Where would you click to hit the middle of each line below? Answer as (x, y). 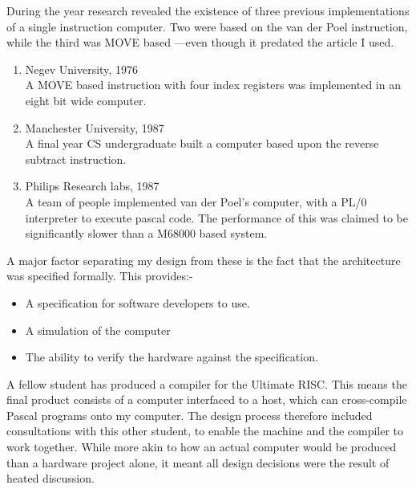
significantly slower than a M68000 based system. (146, 233)
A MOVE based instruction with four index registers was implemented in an (213, 85)
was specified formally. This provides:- (100, 276)
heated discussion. (50, 478)
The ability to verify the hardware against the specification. (172, 357)
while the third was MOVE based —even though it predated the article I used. (200, 42)
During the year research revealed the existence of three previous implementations (208, 10)
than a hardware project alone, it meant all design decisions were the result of (198, 462)
